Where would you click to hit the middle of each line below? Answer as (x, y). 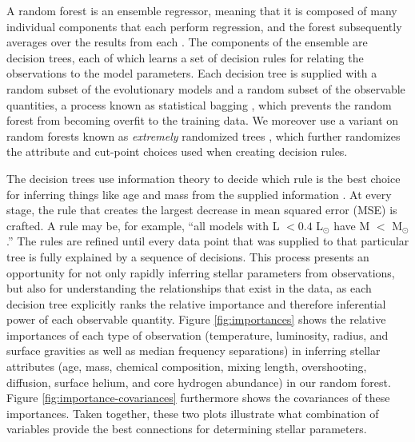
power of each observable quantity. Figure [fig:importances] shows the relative (196, 319)
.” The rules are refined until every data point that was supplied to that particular (208, 241)
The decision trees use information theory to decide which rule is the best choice (204, 178)
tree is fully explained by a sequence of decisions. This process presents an (188, 256)
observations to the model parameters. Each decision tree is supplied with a (192, 73)
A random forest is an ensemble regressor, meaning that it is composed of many (202, 10)
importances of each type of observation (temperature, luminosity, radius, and (198, 334)
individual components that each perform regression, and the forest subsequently (204, 26)
